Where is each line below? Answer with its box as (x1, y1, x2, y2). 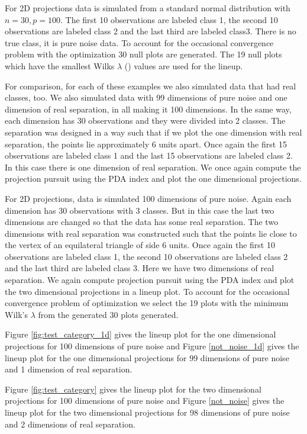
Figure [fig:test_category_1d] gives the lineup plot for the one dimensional (5, 328, 276, 340)
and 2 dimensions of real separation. (5, 417, 135, 430)
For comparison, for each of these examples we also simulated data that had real (5, 79, 296, 92)
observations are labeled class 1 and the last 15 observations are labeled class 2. (5, 149, 293, 162)
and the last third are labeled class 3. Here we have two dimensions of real (5, 262, 274, 274)
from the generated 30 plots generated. (38, 308, 179, 320)
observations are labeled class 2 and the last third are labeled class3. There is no (5, 25, 296, 37)
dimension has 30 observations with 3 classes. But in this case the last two (5, 204, 274, 216)
